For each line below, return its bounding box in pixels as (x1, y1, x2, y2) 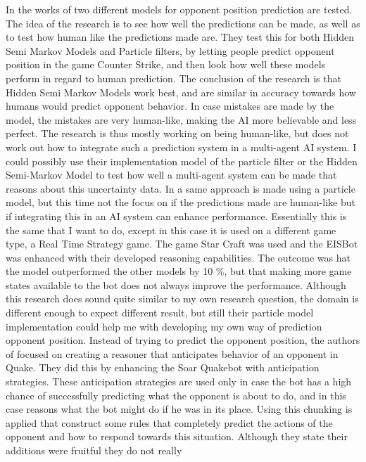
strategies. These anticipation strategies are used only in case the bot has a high (6, 374, 352, 389)
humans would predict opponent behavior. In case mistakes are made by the (6, 98, 334, 113)
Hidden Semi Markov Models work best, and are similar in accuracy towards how (6, 84, 356, 99)
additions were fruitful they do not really (6, 443, 182, 457)
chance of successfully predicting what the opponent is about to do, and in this (6, 387, 346, 402)
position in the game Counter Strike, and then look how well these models (6, 57, 326, 72)
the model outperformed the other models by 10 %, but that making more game (6, 264, 352, 278)
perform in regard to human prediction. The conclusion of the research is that (6, 70, 341, 85)
